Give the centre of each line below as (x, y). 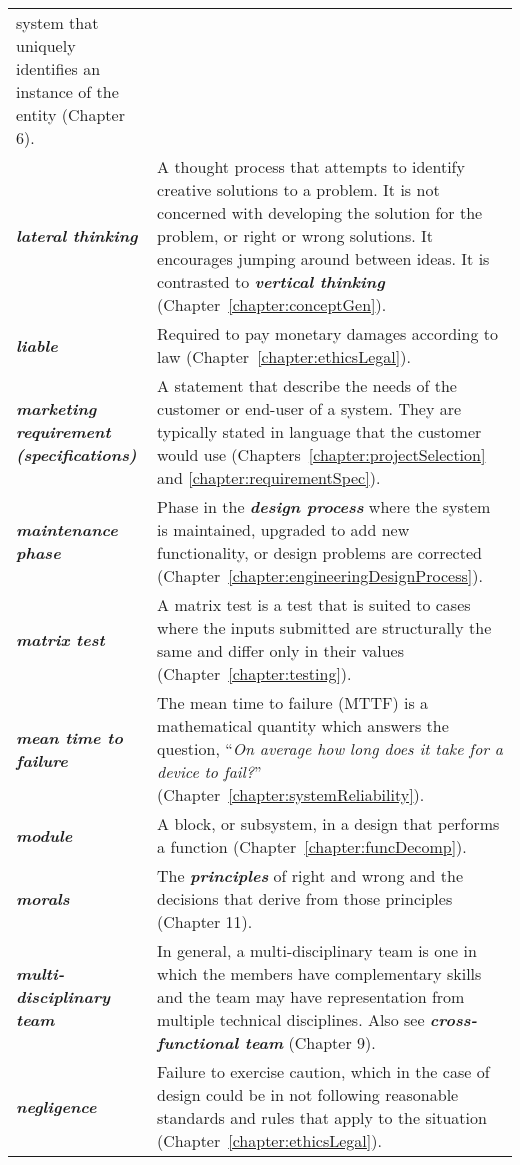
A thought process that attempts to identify (311, 166)
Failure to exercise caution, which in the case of (323, 1071)
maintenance (67, 529)
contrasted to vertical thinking (271, 281)
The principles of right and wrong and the (310, 875)
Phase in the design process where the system (324, 506)
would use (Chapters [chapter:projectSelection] (321, 454)
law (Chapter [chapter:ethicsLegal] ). (284, 356)
